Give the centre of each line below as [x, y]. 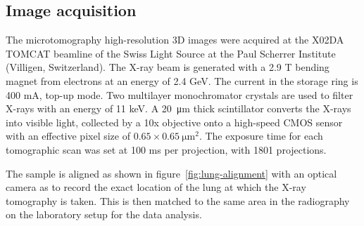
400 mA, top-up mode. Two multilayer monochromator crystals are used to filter [180, 94]
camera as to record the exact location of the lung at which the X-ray [156, 187]
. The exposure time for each [261, 136]
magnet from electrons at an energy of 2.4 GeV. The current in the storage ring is [182, 80]
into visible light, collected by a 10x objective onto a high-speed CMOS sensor [174, 122]
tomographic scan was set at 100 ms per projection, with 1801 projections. [166, 149]
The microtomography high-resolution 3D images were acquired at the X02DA [175, 40]
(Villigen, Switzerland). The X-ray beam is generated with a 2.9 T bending [168, 67]
